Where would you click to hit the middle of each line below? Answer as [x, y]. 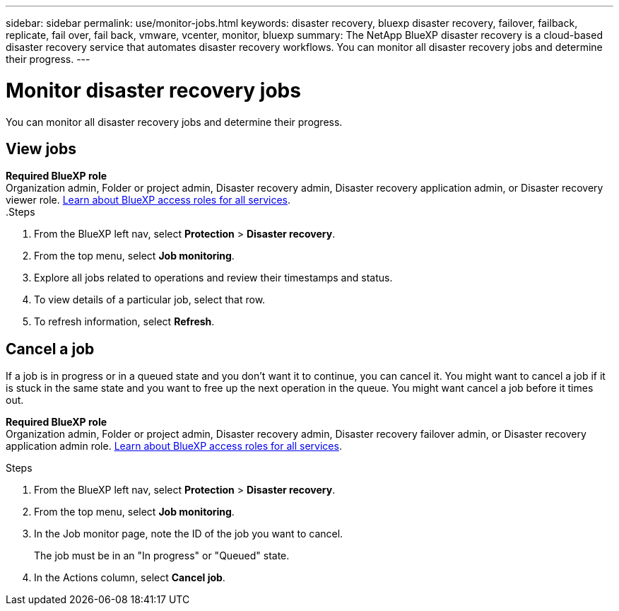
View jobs [41, 149]
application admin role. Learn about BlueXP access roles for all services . [174, 446]
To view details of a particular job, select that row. [150, 300]
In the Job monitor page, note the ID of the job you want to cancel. [189, 534]
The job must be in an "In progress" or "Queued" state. [162, 556]
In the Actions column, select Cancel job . [130, 578]
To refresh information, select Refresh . [124, 322]
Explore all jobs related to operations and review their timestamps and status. [213, 278]
